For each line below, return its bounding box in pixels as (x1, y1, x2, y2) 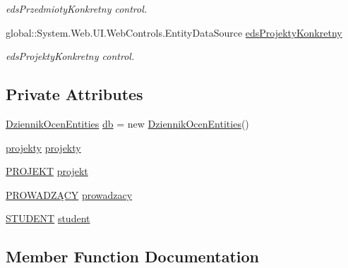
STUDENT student (6, 211, 90, 226)
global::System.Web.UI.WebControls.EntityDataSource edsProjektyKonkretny (6, 25, 342, 39)
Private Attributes (6, 83, 143, 105)
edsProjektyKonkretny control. (6, 49, 135, 63)
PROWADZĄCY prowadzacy (6, 187, 133, 202)
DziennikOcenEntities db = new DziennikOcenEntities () (6, 116, 249, 130)
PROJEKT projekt (6, 164, 88, 178)
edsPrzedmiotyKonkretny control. (6, 1, 148, 16)
